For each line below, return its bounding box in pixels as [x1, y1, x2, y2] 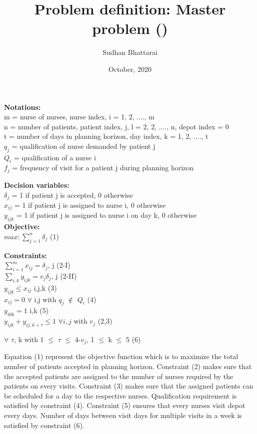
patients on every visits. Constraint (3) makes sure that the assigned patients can [4, 381, 253, 391]
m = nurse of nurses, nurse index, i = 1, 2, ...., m [4, 111, 155, 122]
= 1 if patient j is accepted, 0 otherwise [11, 189, 133, 200]
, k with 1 [14, 334, 44, 344]
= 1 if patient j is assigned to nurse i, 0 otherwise [14, 199, 166, 210]
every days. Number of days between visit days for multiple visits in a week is [4, 410, 242, 420]
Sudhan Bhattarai [102, 47, 157, 57]
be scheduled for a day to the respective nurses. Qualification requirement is [4, 390, 237, 401]
